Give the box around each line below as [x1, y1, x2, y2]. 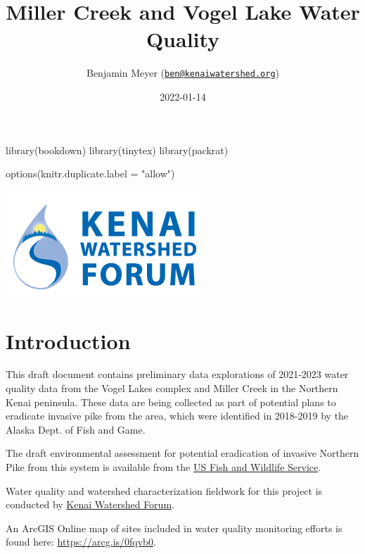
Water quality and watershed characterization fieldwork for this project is [6, 483, 323, 498]
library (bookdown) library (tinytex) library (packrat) [6, 142, 229, 157]
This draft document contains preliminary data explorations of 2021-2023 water [6, 367, 349, 382]
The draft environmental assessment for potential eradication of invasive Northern [6, 446, 359, 460]
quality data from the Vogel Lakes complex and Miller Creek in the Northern [6, 381, 338, 396]
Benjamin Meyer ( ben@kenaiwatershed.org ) [86, 65, 279, 80]
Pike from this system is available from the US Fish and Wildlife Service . [6, 460, 321, 474]
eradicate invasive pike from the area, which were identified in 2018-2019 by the [6, 408, 349, 423]
